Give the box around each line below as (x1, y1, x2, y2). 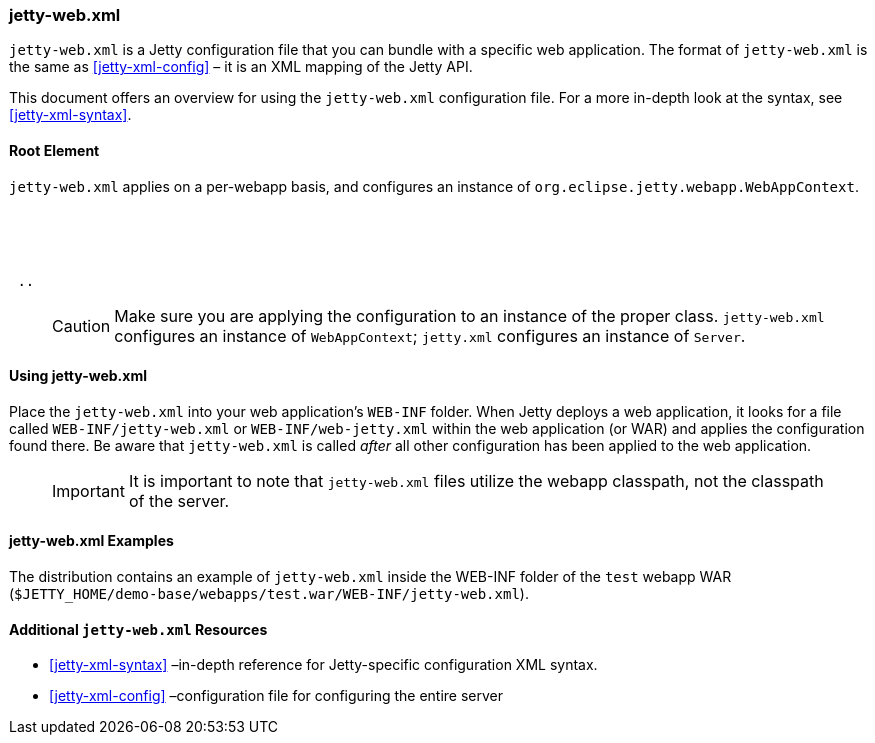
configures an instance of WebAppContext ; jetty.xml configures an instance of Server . (114, 325, 746, 346)
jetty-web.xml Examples (9, 532, 174, 550)
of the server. (128, 490, 230, 511)
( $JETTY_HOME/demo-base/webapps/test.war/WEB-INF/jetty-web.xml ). (9, 585, 529, 603)
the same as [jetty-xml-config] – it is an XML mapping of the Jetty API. (9, 58, 473, 76)
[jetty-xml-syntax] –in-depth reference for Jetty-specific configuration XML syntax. (49, 656, 598, 674)
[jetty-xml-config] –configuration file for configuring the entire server (49, 687, 504, 705)
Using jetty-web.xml (9, 367, 147, 385)
